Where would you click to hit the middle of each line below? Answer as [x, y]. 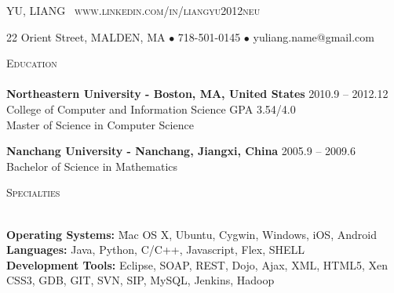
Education [32, 63]
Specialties [33, 192]
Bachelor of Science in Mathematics [92, 166]
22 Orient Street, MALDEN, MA [86, 36]
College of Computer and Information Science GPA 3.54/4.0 [151, 109]
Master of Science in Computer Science [100, 124]
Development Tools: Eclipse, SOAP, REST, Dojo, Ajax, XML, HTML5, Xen [197, 264]
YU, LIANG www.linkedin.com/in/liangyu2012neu [133, 10]
